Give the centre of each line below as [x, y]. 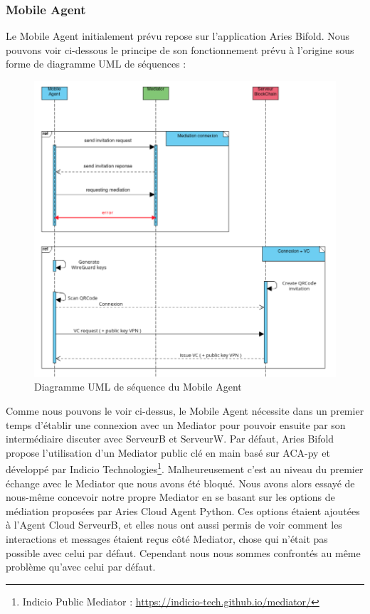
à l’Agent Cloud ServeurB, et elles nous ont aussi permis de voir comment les [174, 525]
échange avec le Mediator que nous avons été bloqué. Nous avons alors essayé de [180, 483]
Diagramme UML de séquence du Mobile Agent [138, 387]
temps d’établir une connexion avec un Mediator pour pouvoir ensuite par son [176, 424]
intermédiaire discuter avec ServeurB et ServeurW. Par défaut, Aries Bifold [170, 439]
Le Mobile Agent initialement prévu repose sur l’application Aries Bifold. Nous [178, 36]
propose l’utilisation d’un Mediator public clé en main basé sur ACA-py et [168, 452]
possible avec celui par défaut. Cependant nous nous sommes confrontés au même [183, 552]
